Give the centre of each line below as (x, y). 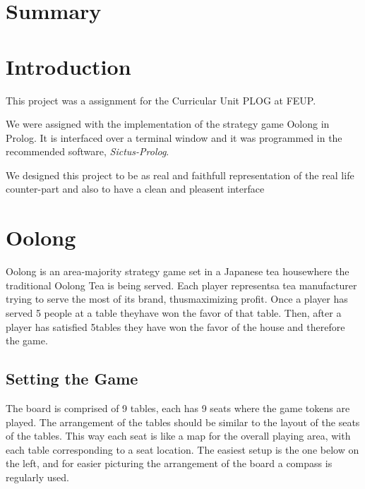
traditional (29, 285)
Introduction (68, 66)
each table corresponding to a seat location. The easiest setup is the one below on (182, 449)
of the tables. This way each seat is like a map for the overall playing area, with (178, 436)
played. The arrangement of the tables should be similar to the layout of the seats (183, 422)
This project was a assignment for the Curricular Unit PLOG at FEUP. (161, 100)
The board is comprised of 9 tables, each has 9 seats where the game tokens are (178, 407)
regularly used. (38, 477)
